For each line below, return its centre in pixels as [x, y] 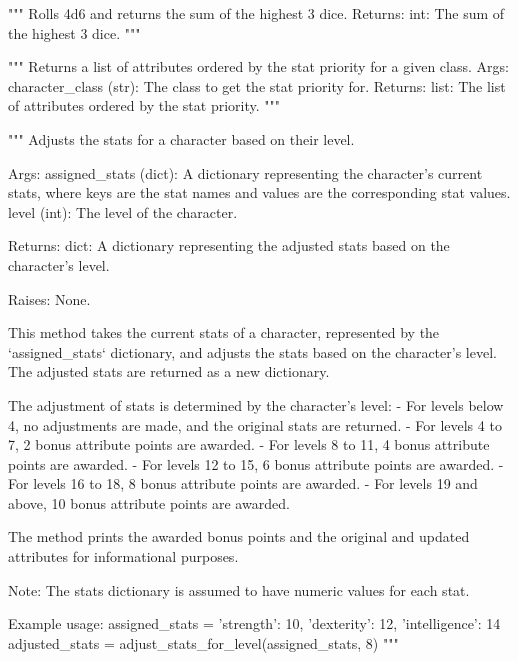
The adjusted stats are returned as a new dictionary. [169, 371]
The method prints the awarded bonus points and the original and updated [239, 536]
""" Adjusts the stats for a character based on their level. [181, 138]
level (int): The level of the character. [123, 211]
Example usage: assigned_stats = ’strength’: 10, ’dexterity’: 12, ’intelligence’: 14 [254, 623]
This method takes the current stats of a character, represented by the [224, 332]
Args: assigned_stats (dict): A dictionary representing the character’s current [245, 172]
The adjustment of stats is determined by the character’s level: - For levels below [256, 404]
